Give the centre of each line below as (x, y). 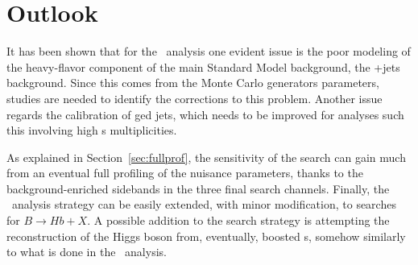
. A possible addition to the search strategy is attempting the (238, 220)
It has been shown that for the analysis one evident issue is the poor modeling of (209, 51)
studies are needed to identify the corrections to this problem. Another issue (195, 98)
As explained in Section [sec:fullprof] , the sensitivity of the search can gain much (206, 157)
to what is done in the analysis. (87, 252)
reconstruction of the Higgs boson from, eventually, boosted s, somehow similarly (206, 236)
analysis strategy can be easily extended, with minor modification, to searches (204, 204)
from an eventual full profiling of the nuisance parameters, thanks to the (185, 173)
